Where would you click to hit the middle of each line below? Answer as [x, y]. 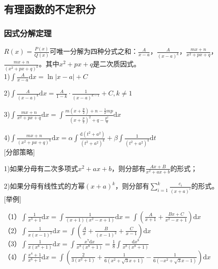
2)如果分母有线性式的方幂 [44, 186]
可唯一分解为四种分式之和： [94, 51]
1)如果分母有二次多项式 [41, 168]
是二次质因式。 [117, 64]
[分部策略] [19, 152]
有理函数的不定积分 [50, 9]
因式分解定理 [28, 33]
